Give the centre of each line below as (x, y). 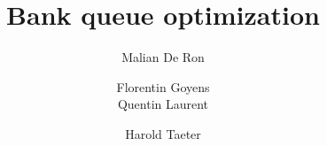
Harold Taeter (163, 133)
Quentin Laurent (163, 104)
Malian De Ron (163, 57)
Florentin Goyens (163, 86)
